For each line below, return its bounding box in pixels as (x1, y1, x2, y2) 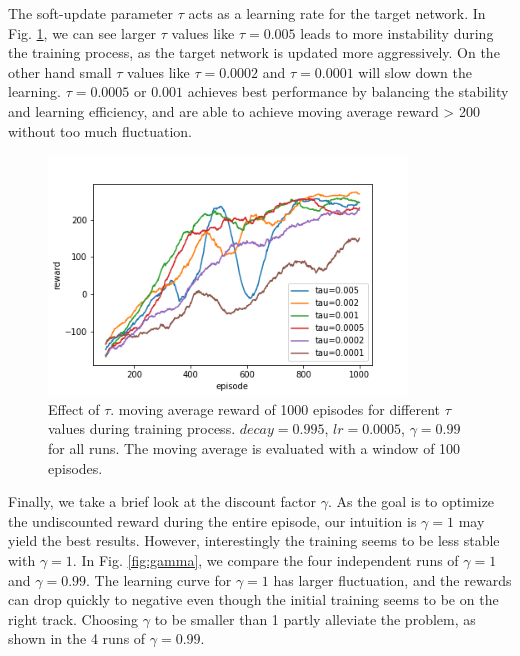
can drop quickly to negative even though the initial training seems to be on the (8, 589, 499, 610)
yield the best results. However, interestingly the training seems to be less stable (8, 530, 500, 551)
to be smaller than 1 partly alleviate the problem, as (154, 608, 476, 629)
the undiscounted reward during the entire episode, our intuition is (8, 510, 417, 531)
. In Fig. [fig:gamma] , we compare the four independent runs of (72, 549, 459, 570)
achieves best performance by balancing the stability (187, 81, 509, 102)
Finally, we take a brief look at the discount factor (8, 491, 316, 512)
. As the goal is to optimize (327, 491, 495, 512)
